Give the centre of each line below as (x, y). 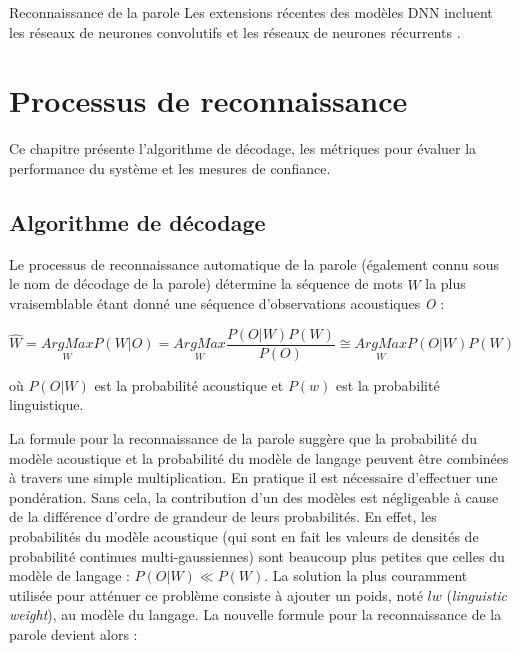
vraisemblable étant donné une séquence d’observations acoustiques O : (227, 303)
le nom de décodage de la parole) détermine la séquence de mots (206, 283)
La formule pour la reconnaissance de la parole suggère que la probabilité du (243, 437)
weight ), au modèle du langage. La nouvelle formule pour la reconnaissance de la (255, 614)
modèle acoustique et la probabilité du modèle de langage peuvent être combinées (259, 457)
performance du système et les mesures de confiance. (170, 167)
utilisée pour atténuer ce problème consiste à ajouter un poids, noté (216, 594)
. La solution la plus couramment (366, 575)
